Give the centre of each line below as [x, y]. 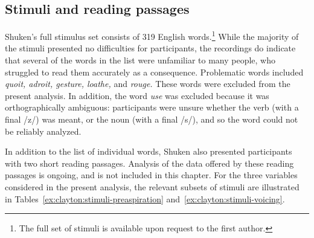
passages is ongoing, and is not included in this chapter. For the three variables [151, 175]
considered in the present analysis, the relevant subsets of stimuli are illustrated [152, 186]
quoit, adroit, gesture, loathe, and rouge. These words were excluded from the [148, 84]
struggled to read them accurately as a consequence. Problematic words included [154, 72]
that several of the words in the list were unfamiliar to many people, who [140, 60]
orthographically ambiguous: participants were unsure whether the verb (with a [152, 107]
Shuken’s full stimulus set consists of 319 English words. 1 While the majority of [152, 35]
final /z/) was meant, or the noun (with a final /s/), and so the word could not [152, 119]
